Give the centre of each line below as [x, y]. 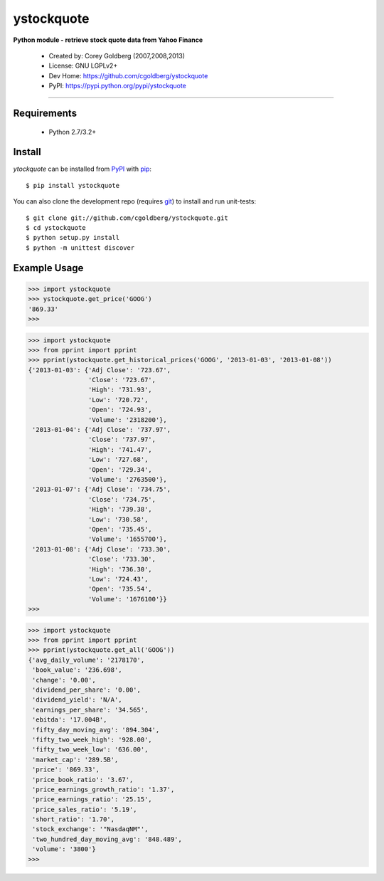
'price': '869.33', [66, 770]
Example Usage [48, 268]
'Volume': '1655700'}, [127, 539]
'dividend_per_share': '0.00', [87, 690]
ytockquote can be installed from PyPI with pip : [82, 169]
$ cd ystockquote [56, 227]
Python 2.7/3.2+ [72, 132]
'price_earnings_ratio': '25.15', [92, 800]
